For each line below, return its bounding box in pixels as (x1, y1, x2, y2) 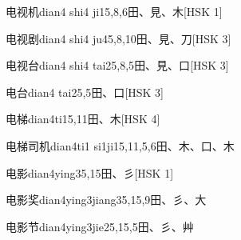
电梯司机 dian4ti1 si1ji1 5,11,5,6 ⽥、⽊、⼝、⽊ (6, 137, 235, 154)
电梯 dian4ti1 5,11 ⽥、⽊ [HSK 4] (6, 110, 160, 127)
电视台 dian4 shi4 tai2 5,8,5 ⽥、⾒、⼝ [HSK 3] (6, 57, 229, 74)
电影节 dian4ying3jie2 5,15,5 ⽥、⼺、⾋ (6, 218, 194, 234)
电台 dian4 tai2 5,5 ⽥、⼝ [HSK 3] (6, 83, 164, 100)
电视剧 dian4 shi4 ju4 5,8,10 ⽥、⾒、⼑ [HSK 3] (6, 30, 231, 46)
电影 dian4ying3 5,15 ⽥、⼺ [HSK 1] (6, 164, 174, 181)
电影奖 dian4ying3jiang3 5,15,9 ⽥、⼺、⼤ (6, 191, 207, 208)
